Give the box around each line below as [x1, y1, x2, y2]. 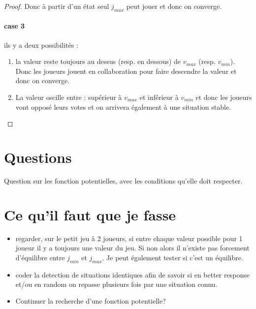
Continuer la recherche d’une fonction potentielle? [15, 295, 166, 306]
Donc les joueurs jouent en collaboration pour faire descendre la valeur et [15, 65, 237, 76]
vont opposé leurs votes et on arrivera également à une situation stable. [15, 101, 231, 112]
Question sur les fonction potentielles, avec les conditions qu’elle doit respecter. [4, 175, 243, 185]
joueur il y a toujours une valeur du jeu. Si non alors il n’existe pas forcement [15, 243, 250, 253]
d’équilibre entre [15, 252, 65, 262]
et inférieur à [139, 92, 179, 102]
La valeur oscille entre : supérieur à [15, 92, 122, 102]
